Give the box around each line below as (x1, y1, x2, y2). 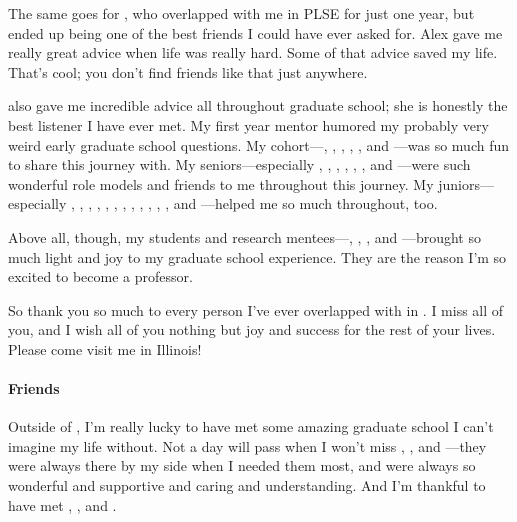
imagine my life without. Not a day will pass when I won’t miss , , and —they (8, 435, 487, 456)
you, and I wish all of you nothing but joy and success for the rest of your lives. (8, 319, 496, 340)
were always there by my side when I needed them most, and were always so (8, 455, 476, 476)
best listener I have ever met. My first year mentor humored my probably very (8, 114, 489, 135)
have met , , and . (8, 494, 117, 515)
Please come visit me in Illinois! (8, 338, 202, 359)
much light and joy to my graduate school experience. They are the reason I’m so (8, 246, 507, 267)
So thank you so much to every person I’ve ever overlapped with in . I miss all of (8, 299, 504, 320)
